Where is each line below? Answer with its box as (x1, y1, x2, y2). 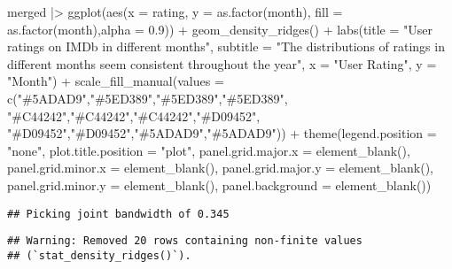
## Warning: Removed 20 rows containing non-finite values (7, 234, 362, 248)
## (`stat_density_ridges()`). (7, 249, 191, 262)
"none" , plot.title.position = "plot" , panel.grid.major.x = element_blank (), (7, 141, 410, 159)
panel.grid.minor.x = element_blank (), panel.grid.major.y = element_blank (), (7, 158, 433, 177)
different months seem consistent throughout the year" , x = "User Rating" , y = (7, 54, 437, 73)
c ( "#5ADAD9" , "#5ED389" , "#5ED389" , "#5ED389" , (7, 88, 288, 107)
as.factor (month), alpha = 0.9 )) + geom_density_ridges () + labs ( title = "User (7, 19, 433, 38)
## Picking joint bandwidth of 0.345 (7, 207, 230, 220)
